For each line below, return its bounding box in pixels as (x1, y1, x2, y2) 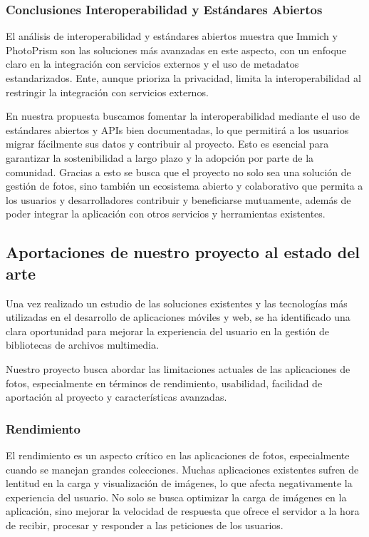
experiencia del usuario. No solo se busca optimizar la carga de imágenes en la (6, 489, 347, 504)
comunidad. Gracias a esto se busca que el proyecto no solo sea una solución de (6, 164, 351, 179)
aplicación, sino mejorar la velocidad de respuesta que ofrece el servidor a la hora (6, 503, 360, 518)
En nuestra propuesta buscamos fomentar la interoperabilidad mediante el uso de (6, 108, 360, 123)
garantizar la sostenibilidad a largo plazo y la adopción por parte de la (6, 150, 314, 165)
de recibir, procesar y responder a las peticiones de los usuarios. (6, 517, 284, 532)
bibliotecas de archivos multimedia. (6, 337, 159, 352)
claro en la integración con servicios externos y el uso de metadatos (6, 56, 299, 71)
